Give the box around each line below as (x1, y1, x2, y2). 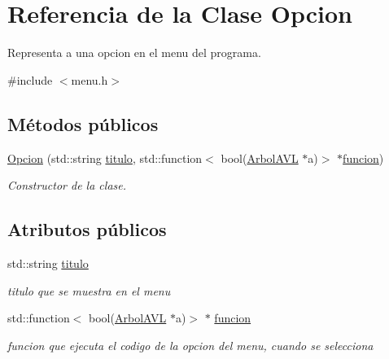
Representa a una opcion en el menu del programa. (7, 44, 261, 61)
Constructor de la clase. (7, 177, 127, 194)
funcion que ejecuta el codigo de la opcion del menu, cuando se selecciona (7, 336, 374, 353)
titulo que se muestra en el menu (7, 282, 171, 299)
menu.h (71, 71, 108, 88)
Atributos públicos (7, 217, 167, 242)
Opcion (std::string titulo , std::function (7, 149, 203, 166)
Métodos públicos (7, 111, 159, 136)
